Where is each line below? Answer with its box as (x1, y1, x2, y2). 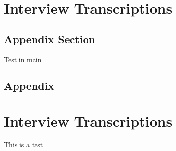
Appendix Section (4, 31, 95, 46)
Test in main (4, 54, 42, 64)
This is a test (4, 139, 43, 150)
